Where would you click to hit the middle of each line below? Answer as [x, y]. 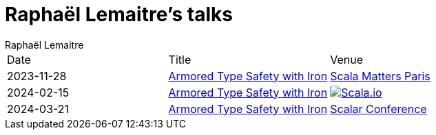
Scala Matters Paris [380, 76]
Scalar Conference [378, 109]
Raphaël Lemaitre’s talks [119, 14]
